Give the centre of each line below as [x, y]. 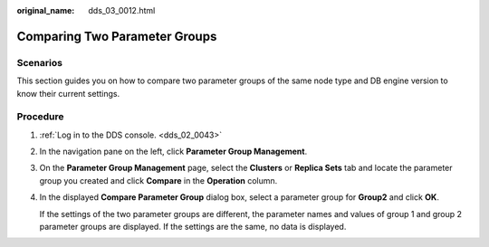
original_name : [46, 10]
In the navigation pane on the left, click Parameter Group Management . [173, 152]
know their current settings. [68, 93]
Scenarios [40, 62]
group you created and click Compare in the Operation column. [158, 180]
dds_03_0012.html [122, 10]
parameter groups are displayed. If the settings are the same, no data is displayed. [193, 227]
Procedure [40, 117]
